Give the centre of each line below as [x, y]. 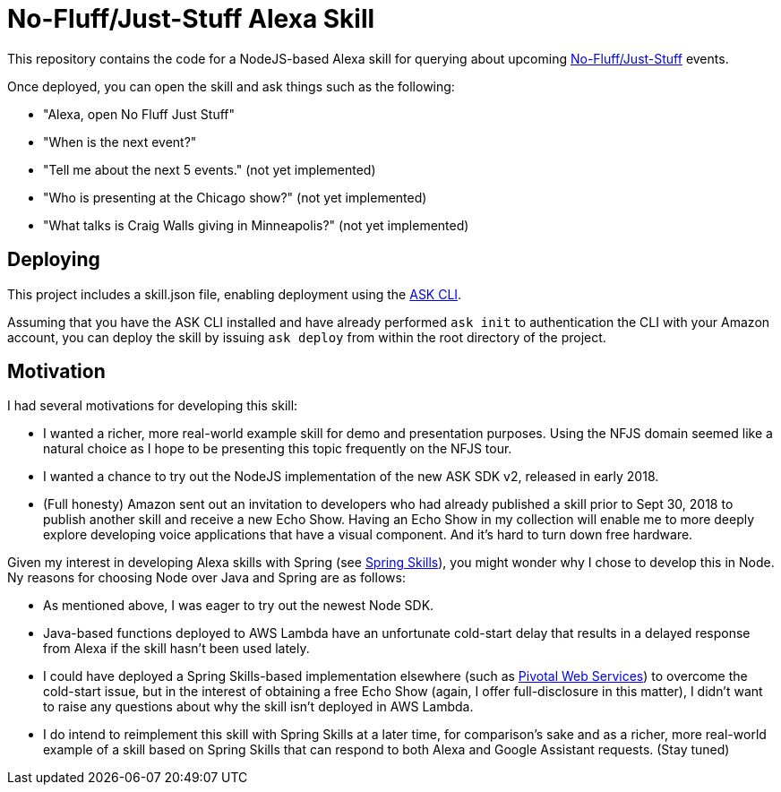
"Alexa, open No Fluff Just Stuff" [139, 114]
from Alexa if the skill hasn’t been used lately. [176, 649]
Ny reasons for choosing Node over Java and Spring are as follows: [206, 578]
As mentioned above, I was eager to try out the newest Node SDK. [239, 606]
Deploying [54, 260]
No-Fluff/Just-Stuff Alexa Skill [191, 19]
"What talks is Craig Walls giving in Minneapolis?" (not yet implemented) [256, 225]
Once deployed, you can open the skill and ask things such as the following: [231, 86]
